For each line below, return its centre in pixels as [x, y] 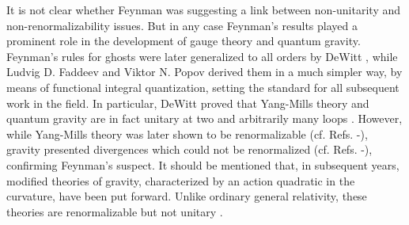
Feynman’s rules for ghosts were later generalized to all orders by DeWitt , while [202, 56]
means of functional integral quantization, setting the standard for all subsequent [203, 87]
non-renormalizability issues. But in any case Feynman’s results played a [182, 25]
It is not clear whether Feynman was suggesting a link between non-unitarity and [204, 10]
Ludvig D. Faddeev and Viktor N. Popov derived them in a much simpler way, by [204, 72]
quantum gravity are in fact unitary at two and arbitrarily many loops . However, [204, 118]
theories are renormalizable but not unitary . [115, 211]
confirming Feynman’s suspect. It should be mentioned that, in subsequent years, [203, 164]
